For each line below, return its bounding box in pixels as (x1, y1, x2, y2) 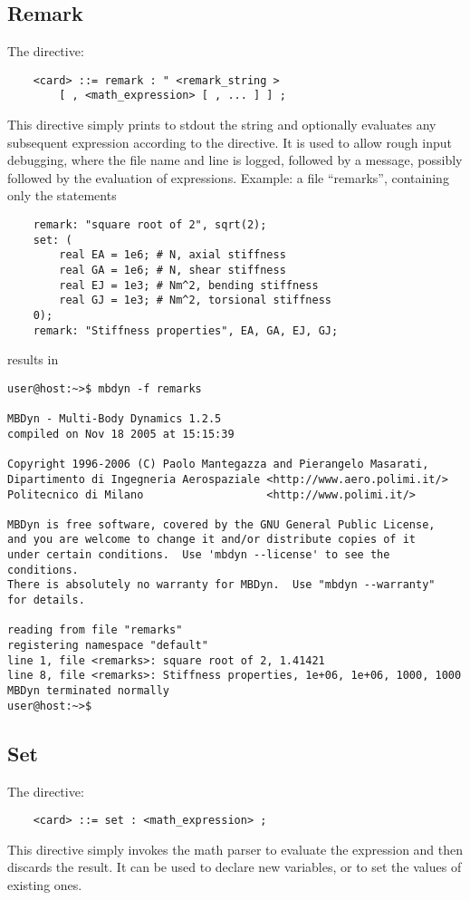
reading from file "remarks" (7, 624, 183, 637)
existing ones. (7, 876, 82, 894)
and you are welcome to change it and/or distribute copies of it (7, 533, 417, 547)
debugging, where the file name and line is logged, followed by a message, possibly (7, 150, 463, 169)
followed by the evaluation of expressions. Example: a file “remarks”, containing (7, 168, 449, 187)
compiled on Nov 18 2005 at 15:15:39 (7, 427, 235, 440)
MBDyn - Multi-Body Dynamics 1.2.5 (7, 412, 222, 426)
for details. (7, 594, 85, 607)
